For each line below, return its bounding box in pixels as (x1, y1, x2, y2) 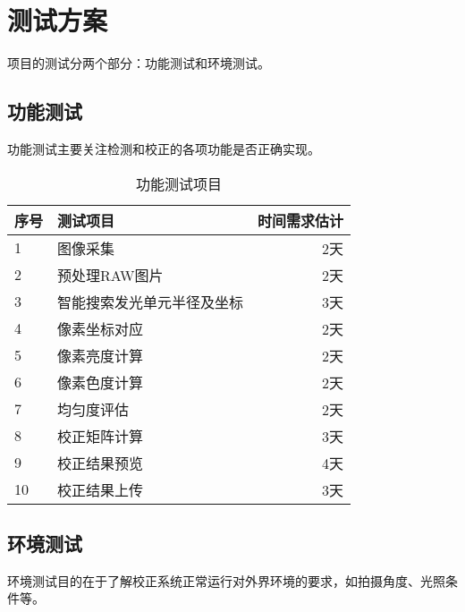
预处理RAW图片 (57, 264, 164, 285)
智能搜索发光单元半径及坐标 (57, 291, 244, 312)
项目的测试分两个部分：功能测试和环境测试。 (7, 54, 270, 72)
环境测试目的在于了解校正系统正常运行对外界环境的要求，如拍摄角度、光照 (7, 571, 445, 590)
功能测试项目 (136, 173, 223, 194)
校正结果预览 (57, 452, 144, 473)
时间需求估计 (258, 209, 344, 231)
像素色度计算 (57, 371, 144, 393)
